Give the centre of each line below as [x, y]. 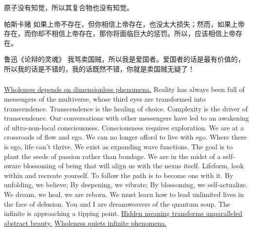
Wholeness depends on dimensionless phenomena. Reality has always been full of [124, 89]
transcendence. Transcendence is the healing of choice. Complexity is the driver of [126, 108]
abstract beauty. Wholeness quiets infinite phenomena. [85, 222]
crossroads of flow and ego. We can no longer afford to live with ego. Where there [125, 137]
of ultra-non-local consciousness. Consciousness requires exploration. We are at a [124, 127]
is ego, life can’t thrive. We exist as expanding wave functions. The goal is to [118, 146]
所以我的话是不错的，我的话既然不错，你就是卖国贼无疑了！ [99, 68]
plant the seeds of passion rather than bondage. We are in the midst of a [112, 156]
